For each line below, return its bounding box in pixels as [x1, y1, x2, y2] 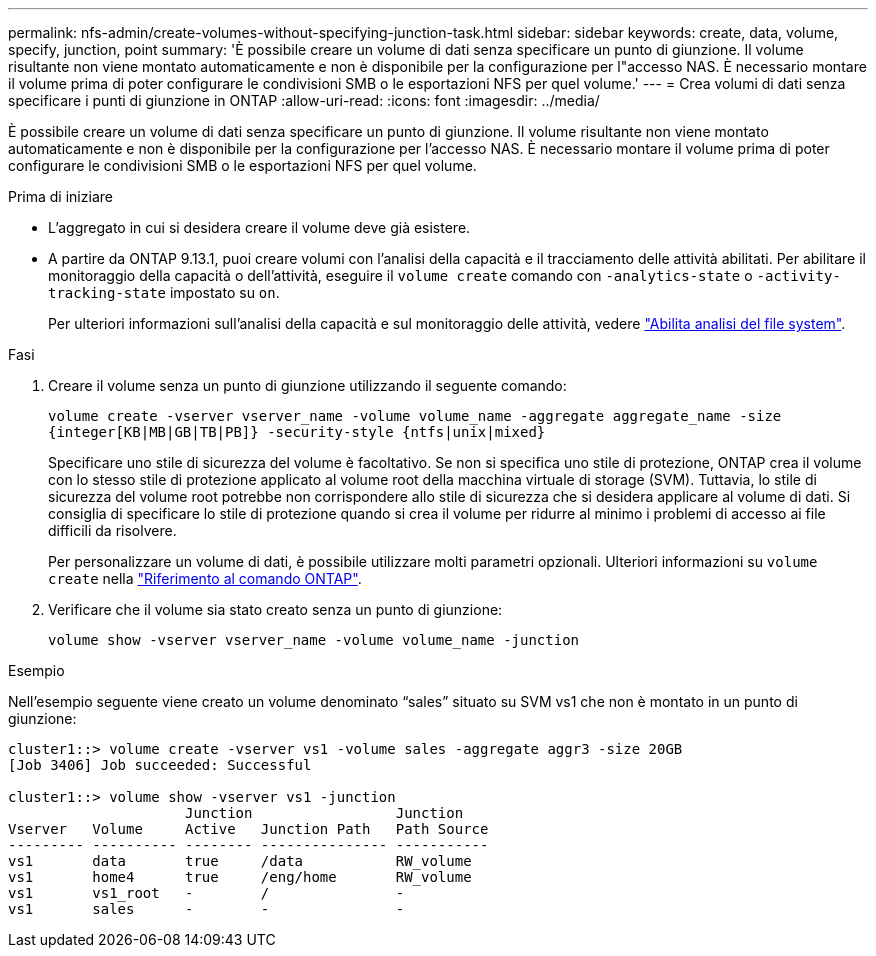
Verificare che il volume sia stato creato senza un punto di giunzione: [48, 601, 503, 618]
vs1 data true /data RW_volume [8, 853, 472, 869]
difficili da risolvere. [48, 522, 177, 539]
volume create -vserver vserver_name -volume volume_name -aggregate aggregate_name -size [48, 408, 782, 424]
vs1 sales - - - [8, 901, 405, 917]
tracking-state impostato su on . [48, 284, 280, 301]
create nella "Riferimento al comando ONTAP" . [48, 570, 362, 587]
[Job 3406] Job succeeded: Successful [8, 757, 312, 773]
